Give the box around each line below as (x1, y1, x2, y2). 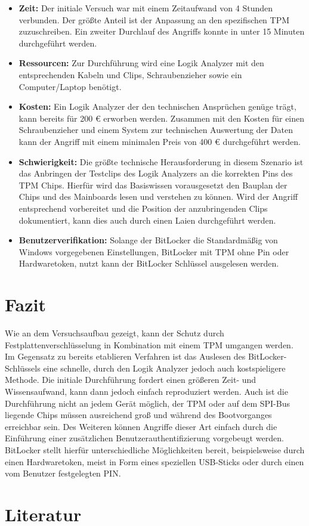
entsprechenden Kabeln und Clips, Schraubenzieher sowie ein (18, 68, 242, 81)
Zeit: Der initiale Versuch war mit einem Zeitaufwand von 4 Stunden (18, 2, 273, 14)
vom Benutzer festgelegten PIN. (5, 467, 121, 479)
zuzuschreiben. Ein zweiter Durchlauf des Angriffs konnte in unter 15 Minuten (18, 25, 305, 38)
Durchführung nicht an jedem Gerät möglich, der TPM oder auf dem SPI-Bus (5, 397, 290, 409)
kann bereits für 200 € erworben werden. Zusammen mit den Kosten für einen (18, 112, 305, 124)
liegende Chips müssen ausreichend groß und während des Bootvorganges (5, 409, 272, 421)
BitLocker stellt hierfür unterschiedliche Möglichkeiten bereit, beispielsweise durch (5, 443, 305, 456)
